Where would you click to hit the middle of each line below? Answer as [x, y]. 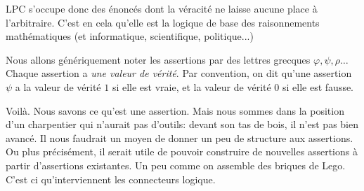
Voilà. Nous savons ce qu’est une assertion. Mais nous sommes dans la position [175, 110]
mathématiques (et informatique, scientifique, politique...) [130, 36]
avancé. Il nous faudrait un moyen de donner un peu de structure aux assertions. [180, 137]
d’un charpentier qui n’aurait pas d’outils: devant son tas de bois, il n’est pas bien [182, 124]
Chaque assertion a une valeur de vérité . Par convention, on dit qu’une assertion [179, 73]
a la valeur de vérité [58, 86]
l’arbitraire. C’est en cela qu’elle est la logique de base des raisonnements [163, 22]
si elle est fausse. [318, 86]
